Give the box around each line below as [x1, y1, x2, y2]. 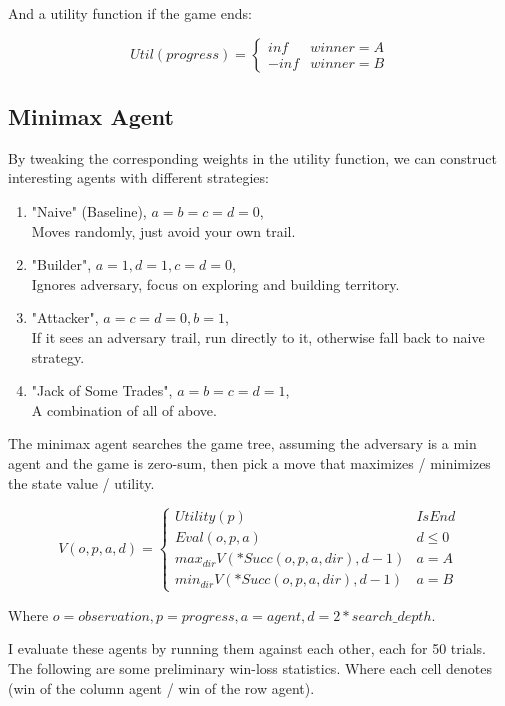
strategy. [31, 346, 85, 367]
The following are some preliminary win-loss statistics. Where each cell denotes [8, 657, 493, 678]
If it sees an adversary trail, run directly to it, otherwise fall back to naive [31, 326, 485, 347]
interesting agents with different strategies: [8, 167, 269, 188]
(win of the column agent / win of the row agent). [8, 677, 315, 698]
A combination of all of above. [31, 399, 217, 420]
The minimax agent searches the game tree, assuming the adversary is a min [8, 433, 477, 454]
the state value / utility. [8, 472, 155, 493]
